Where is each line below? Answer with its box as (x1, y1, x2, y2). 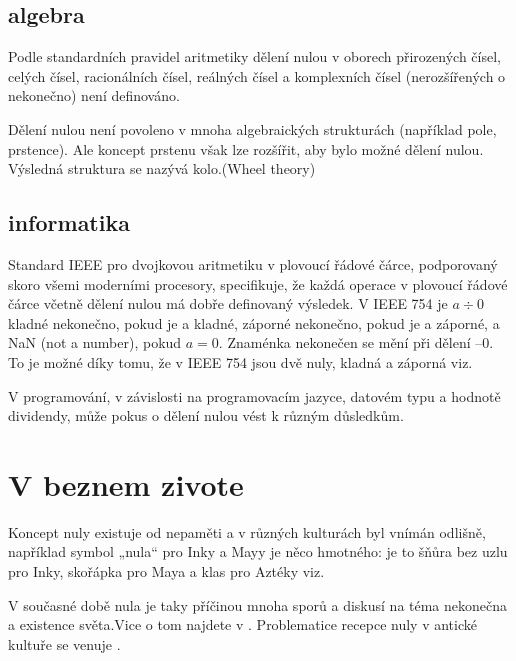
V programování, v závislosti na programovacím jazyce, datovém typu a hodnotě (8, 385, 501, 406)
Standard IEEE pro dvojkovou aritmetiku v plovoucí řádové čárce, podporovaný (8, 253, 498, 274)
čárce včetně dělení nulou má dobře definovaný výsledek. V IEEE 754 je (8, 293, 448, 314)
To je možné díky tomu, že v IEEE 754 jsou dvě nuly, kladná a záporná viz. (8, 351, 473, 372)
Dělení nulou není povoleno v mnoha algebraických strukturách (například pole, (8, 118, 497, 139)
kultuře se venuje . (8, 633, 121, 654)
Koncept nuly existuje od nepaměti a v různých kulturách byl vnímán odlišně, (8, 521, 486, 542)
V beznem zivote (8, 463, 244, 504)
